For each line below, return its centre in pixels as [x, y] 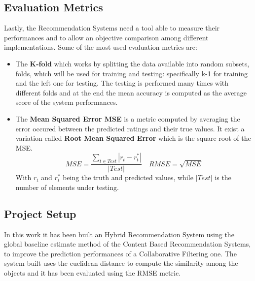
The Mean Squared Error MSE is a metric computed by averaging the [128, 118]
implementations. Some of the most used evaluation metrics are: [101, 47]
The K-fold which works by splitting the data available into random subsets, [132, 63]
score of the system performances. [67, 102]
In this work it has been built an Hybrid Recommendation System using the [119, 234]
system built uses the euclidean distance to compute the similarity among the [121, 263]
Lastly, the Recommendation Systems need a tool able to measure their [112, 28]
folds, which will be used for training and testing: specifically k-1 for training [132, 73]
